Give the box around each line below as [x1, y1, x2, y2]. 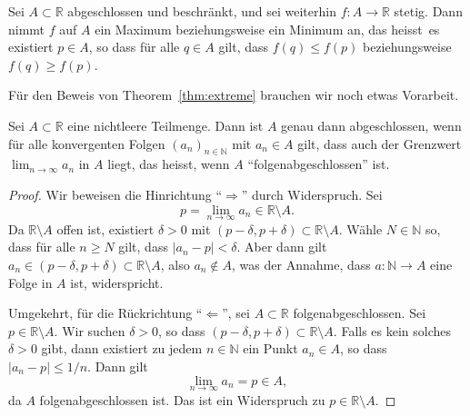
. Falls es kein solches [333, 321, 452, 340]
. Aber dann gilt [236, 237, 327, 256]
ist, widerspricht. [70, 272, 164, 292]
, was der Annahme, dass [232, 254, 371, 273]
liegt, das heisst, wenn [107, 154, 230, 173]
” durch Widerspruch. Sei [241, 184, 383, 203]
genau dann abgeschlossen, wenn [281, 115, 462, 134]
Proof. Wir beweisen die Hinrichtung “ [8, 184, 222, 203]
